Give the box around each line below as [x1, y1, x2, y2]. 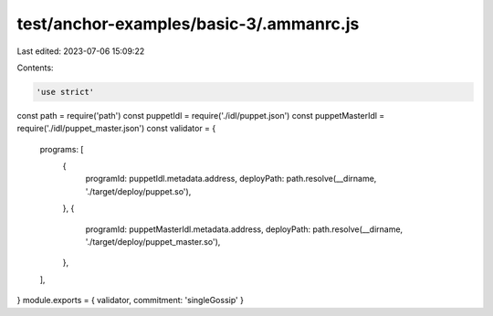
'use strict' [36, 87, 95, 97]
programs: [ [39, 143, 84, 154]
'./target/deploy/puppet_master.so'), [85, 237, 221, 248]
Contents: [16, 62, 54, 73]
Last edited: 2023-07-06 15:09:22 [16, 46, 145, 57]
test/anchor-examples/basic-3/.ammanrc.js [16, 14, 360, 34]
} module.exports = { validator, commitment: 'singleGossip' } [16, 295, 244, 306]
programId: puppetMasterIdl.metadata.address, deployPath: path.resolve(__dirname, [85, 224, 404, 235]
